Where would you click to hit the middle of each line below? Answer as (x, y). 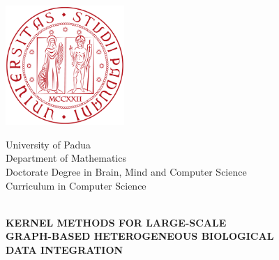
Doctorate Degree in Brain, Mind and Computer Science (126, 171)
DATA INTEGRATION (65, 249)
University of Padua (48, 144)
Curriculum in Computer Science (76, 185)
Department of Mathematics (66, 158)
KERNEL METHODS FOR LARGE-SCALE (116, 222)
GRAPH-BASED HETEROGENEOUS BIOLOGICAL (140, 236)
